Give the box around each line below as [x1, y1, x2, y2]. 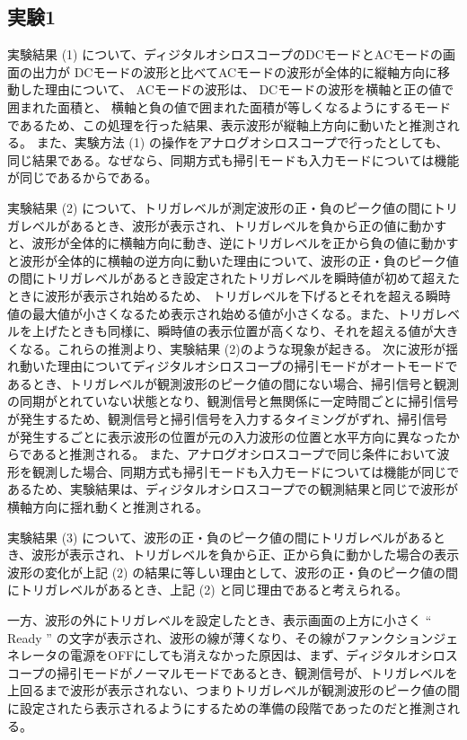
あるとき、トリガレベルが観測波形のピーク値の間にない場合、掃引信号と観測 [7, 374, 460, 392]
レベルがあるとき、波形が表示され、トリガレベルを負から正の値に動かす [19, 216, 447, 234]
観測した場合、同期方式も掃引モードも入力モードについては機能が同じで [31, 462, 460, 480]
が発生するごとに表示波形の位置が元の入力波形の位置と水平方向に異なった [7, 427, 447, 445]
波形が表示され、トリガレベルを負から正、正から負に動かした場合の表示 [31, 545, 460, 564]
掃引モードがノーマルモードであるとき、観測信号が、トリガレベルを [57, 663, 458, 682]
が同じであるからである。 [7, 168, 158, 187]
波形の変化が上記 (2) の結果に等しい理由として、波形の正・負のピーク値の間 [7, 562, 459, 581]
